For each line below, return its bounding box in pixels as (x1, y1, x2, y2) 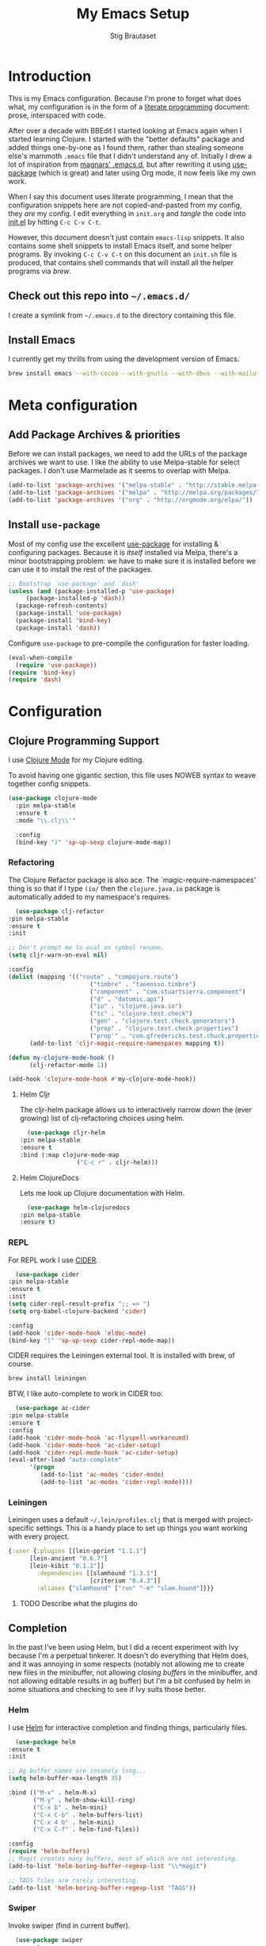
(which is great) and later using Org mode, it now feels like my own (38, 168, 256, 177)
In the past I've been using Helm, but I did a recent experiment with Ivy (8, 1643, 239, 1652)
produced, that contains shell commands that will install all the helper (8, 257, 234, 267)
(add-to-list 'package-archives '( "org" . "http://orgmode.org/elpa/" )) (8, 495, 253, 504)
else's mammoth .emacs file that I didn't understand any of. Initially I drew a (8, 151, 252, 160)
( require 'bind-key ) (8, 669, 77, 676)
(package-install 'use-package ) (15, 609, 123, 618)
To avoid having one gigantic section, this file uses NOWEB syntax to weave (8, 771, 256, 780)
